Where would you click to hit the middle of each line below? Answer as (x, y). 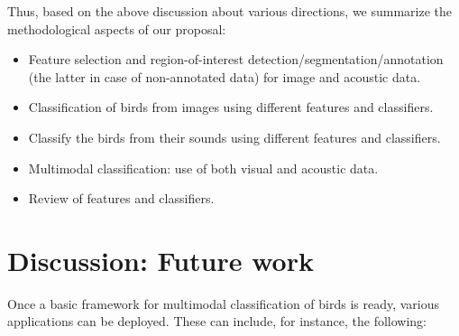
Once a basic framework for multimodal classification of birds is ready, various (224, 303)
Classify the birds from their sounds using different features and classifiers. (234, 137)
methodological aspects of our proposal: (117, 28)
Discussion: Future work (161, 260)
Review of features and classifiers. (121, 198)
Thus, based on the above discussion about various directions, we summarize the (230, 11)
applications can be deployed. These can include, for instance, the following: (217, 321)
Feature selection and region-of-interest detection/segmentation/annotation (236, 59)
